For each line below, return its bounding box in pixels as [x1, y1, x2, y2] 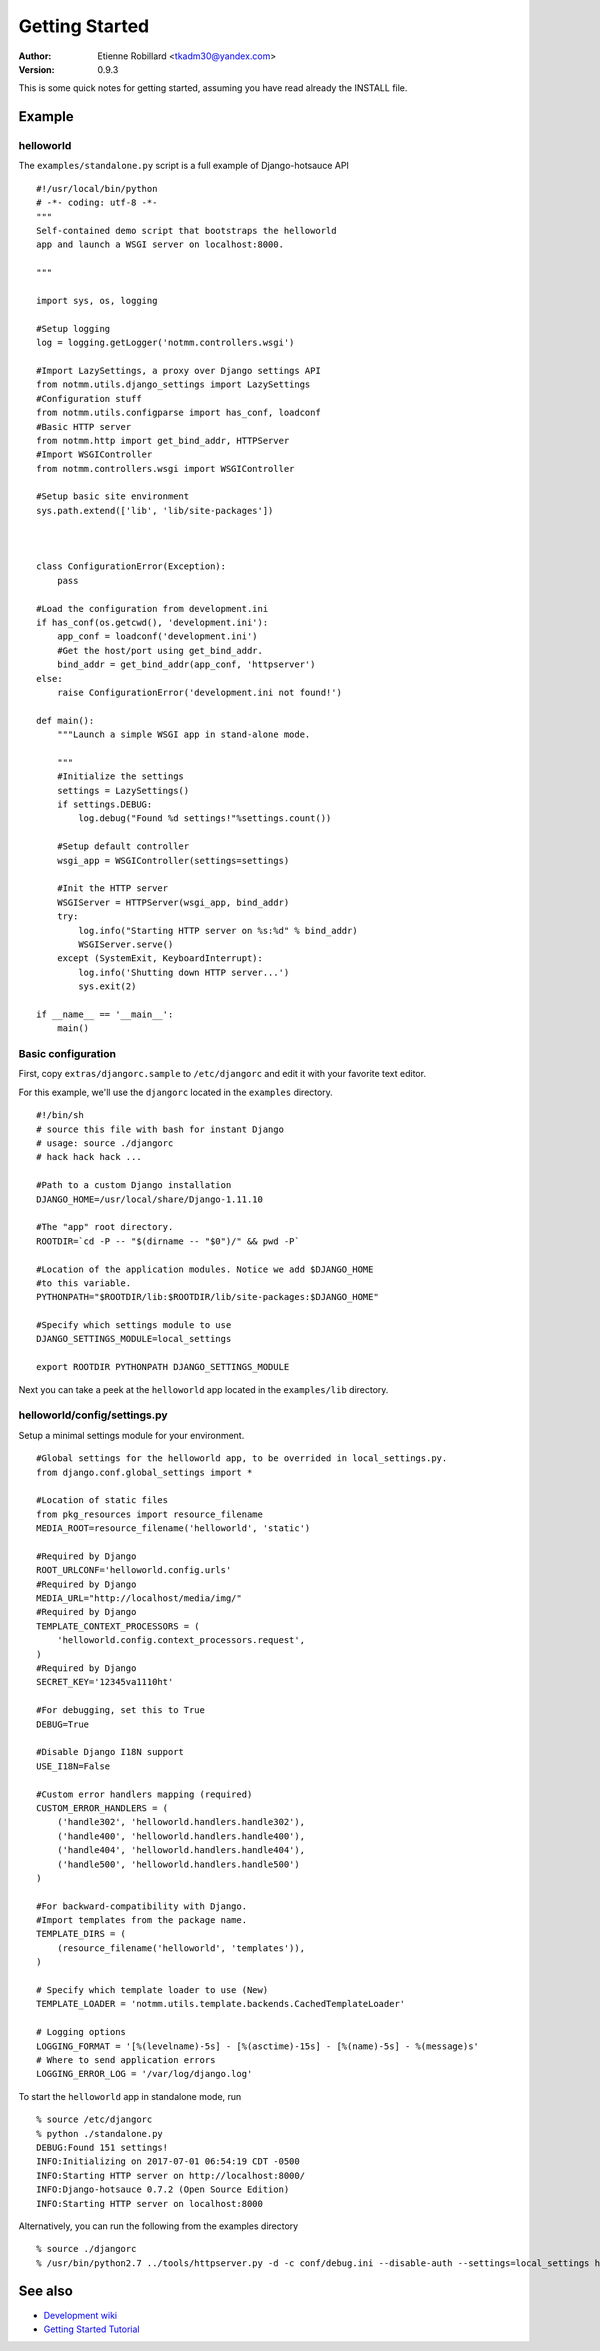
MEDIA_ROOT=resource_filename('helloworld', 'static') [36, 1523, 311, 1534]
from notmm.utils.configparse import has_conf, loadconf [36, 407, 322, 419]
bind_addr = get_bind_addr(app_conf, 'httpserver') [56, 659, 316, 670]
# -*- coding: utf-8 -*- [36, 197, 158, 209]
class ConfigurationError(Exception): [36, 561, 227, 572]
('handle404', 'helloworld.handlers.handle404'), [56, 1845, 305, 1856]
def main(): [36, 715, 95, 726]
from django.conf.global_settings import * [36, 1466, 253, 1478]
